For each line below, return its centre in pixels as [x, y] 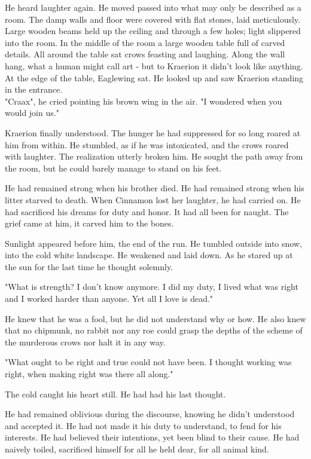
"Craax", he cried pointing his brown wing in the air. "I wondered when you [144, 101]
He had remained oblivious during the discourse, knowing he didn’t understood [150, 414]
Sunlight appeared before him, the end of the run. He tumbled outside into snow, [153, 243]
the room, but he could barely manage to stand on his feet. [113, 168]
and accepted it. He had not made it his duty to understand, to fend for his [143, 425]
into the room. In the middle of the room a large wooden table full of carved [145, 42]
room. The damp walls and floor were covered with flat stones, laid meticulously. [153, 19]
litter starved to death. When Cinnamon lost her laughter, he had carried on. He [153, 199]
